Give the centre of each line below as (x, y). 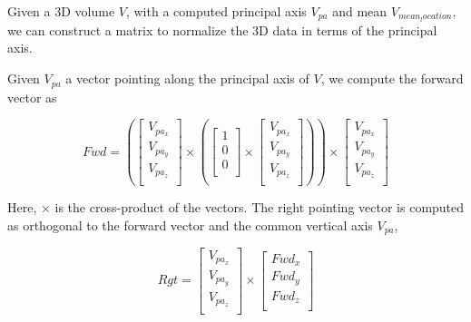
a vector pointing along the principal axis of (187, 78)
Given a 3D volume (61, 11)
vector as (32, 97)
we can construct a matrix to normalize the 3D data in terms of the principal (222, 29)
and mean (360, 11)
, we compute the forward (392, 78)
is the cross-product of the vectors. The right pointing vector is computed (260, 206)
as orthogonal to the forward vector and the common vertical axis (190, 224)
